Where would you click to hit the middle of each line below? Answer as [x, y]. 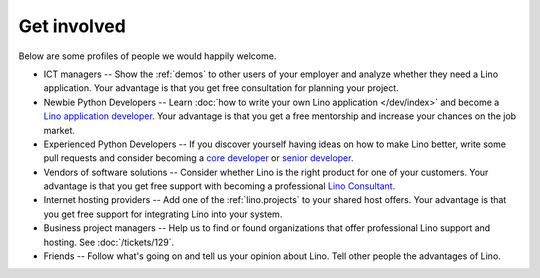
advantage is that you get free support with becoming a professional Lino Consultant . [219, 186]
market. [59, 130]
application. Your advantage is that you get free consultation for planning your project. [221, 88]
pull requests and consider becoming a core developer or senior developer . [198, 158]
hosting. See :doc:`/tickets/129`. [109, 242]
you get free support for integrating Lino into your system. [163, 214]
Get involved [72, 26]
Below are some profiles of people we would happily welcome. [147, 56]
